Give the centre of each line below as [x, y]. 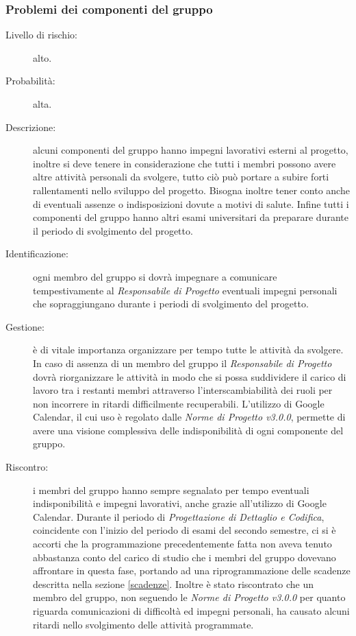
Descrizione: [31, 127]
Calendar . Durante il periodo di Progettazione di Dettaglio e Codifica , [179, 516]
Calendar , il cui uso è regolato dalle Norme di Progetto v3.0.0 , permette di [189, 417]
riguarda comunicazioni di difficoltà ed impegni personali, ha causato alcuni [191, 611]
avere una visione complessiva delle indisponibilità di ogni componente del [188, 430]
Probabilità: [30, 81]
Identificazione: [37, 254]
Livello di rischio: [41, 35]
